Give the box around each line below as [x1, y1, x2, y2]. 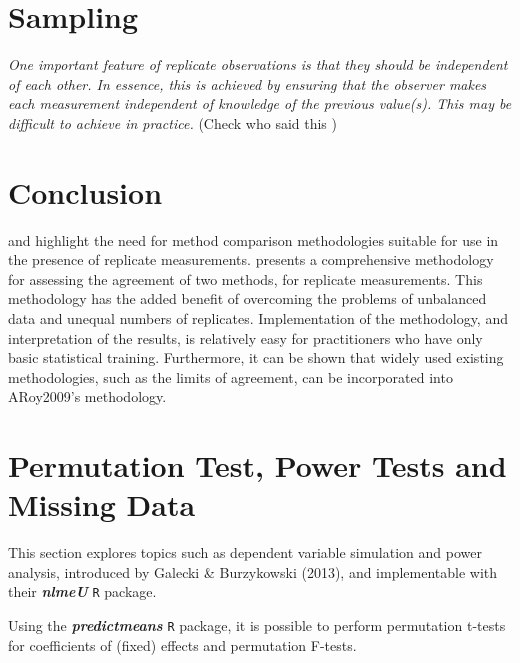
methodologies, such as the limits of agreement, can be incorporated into [8, 366, 453, 387]
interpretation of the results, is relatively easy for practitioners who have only [8, 327, 483, 348]
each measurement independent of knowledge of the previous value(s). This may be [8, 93, 512, 114]
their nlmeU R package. [8, 581, 157, 602]
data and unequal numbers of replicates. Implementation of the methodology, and [8, 308, 508, 328]
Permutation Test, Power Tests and [8, 445, 507, 486]
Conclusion [8, 171, 163, 212]
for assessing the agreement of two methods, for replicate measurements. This [8, 268, 483, 289]
